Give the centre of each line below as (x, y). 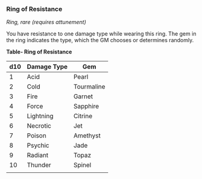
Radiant (38, 155)
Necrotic (39, 126)
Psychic (38, 145)
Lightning (40, 116)
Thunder (39, 165)
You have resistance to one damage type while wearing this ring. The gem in (101, 34)
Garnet (83, 96)
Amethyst (87, 136)
